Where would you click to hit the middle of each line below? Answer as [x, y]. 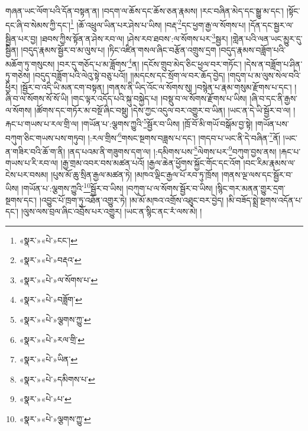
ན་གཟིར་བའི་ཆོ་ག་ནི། [35, 151]
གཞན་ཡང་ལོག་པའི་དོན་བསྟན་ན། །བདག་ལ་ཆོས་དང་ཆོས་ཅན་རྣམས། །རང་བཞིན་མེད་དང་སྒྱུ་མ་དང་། [145, 11]
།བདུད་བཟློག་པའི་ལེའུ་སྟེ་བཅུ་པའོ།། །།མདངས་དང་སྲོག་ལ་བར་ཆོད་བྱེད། [129, 75]
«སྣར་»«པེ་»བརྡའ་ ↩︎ [50, 260]
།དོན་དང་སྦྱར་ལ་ [271, 25]
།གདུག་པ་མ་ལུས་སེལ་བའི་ [264, 75]
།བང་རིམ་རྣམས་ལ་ [269, 163]
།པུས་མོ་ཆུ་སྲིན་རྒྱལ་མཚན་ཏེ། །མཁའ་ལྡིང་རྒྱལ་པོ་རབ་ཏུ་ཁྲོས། [135, 174]
